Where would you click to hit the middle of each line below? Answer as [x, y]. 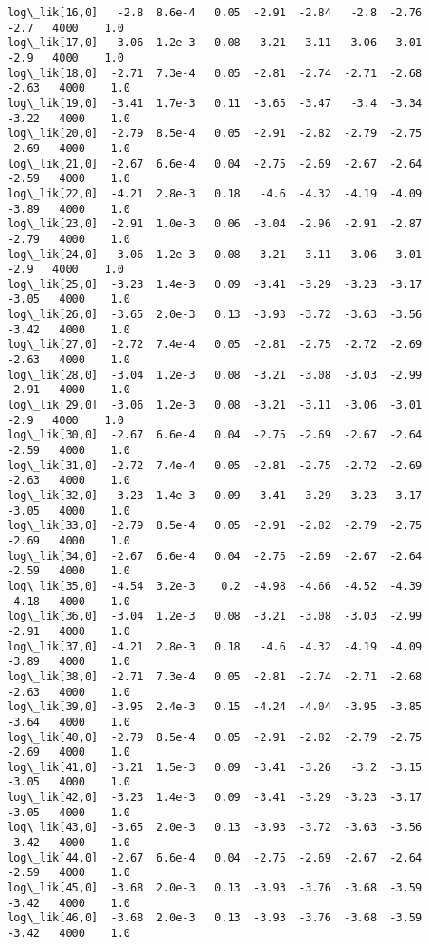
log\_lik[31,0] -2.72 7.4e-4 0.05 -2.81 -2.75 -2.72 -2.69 [215, 465]
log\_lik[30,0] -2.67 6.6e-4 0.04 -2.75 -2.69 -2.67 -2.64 [215, 435]
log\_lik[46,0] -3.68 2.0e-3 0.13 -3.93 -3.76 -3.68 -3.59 [215, 918]
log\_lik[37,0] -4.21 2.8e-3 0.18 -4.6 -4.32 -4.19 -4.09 [215, 646]
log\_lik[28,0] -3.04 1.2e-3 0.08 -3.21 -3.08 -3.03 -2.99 [215, 375]
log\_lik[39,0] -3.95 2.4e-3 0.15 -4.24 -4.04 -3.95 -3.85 [215, 707]
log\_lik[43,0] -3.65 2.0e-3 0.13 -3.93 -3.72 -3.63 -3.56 [215, 828]
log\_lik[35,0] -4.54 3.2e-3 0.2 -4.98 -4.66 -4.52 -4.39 [215, 586]
